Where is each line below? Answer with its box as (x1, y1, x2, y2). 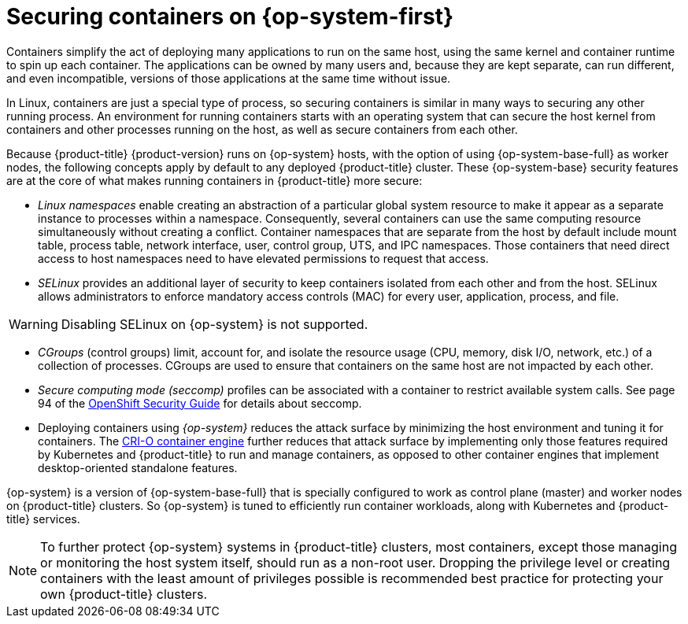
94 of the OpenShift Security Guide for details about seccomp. (38, 396, 362, 410)
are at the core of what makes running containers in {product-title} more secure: (6, 173, 423, 187)
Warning (9, 316, 58, 332)
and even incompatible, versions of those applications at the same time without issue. (6, 71, 451, 85)
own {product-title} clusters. (40, 585, 208, 602)
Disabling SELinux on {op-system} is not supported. (61, 316, 368, 332)
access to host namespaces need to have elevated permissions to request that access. (38, 251, 489, 265)
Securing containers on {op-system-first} (6, 3, 454, 30)
